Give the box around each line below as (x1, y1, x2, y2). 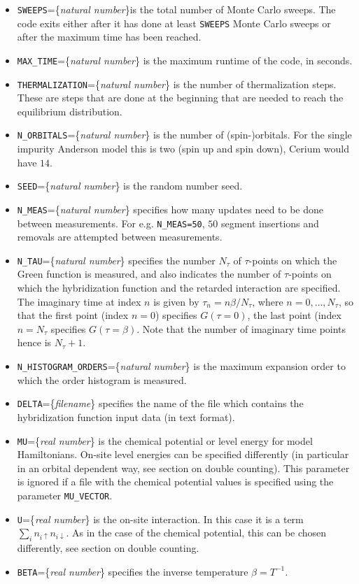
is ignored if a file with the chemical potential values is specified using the (17, 474, 334, 489)
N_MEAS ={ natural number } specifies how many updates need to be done (17, 201, 324, 216)
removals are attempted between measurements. (17, 229, 223, 244)
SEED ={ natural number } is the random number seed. (17, 178, 243, 193)
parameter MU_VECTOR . (17, 487, 113, 502)
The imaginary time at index (17, 294, 141, 308)
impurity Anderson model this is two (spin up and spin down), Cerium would (17, 141, 350, 156)
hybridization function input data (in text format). (17, 409, 235, 424)
